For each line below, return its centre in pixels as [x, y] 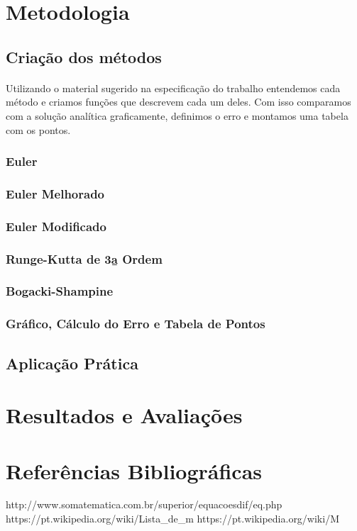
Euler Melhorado [55, 193]
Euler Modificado [56, 226]
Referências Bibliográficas [134, 470]
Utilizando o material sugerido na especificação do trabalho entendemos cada [173, 88]
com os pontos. [38, 129]
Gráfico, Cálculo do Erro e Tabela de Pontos [136, 324]
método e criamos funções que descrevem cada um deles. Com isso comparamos [178, 102]
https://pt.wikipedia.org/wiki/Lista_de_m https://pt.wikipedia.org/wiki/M [172, 519]
